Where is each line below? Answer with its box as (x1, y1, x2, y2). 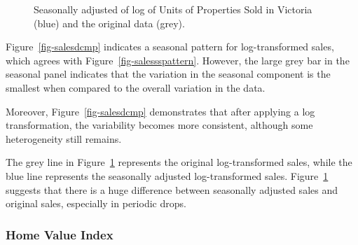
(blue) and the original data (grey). (34, 15, 185, 30)
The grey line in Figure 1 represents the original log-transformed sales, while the (6, 155, 352, 169)
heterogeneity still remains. (6, 131, 122, 146)
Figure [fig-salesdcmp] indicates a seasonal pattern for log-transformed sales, (6, 39, 334, 54)
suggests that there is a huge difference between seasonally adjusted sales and (6, 182, 338, 197)
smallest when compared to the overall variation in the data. (6, 80, 266, 94)
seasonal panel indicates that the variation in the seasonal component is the (6, 66, 331, 81)
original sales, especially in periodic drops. (6, 196, 186, 211)
